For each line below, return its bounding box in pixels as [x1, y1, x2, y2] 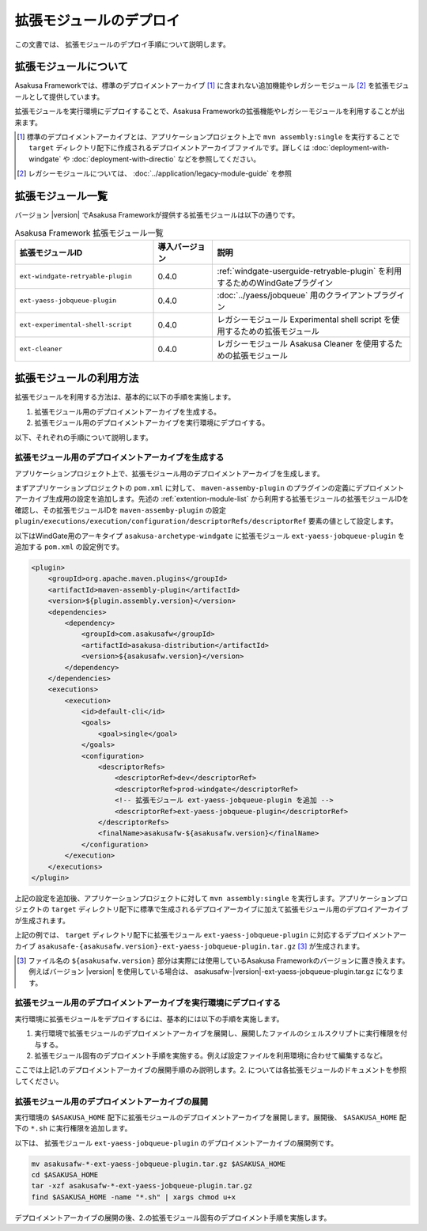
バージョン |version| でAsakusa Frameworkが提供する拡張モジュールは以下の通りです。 [14, 210, 300, 220]
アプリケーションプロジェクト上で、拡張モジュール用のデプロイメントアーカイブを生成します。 [14, 468, 324, 478]
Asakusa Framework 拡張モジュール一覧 [14, 227, 164, 238]
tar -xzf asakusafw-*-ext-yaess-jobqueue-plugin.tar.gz [31, 1181, 253, 1191]
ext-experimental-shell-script [19, 320, 132, 329]
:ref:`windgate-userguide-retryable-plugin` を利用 [217, 265, 402, 276]
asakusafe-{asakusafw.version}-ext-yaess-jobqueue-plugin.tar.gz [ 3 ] [36, 941, 308, 951]
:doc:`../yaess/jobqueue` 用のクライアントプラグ [217, 290, 397, 301]
